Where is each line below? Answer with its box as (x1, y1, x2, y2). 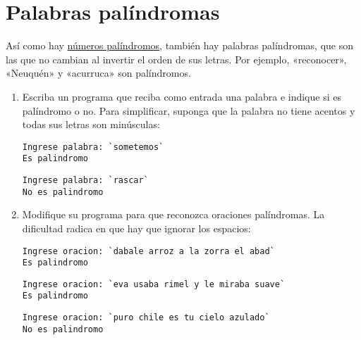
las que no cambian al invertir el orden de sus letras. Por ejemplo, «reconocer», (6, 51, 347, 66)
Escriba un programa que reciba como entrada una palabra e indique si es (22, 89, 341, 103)
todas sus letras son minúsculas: (22, 117, 160, 132)
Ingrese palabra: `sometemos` (22, 141, 164, 152)
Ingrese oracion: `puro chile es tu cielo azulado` (22, 313, 270, 323)
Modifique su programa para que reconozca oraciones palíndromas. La (22, 207, 325, 222)
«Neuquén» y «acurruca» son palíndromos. (6, 65, 191, 80)
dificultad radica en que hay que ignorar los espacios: (22, 220, 251, 235)
